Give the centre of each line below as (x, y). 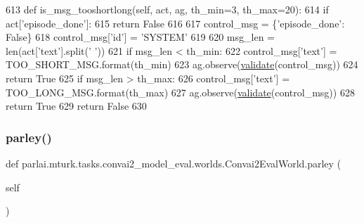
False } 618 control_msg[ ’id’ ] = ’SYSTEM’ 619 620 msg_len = (140, 37)
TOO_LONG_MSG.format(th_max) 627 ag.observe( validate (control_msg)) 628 (180, 92)
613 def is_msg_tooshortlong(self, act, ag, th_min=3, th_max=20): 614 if (167, 9)
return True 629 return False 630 (76, 106)
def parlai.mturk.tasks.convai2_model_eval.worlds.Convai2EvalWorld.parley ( (174, 163)
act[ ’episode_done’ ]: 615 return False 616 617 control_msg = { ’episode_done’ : (175, 23)
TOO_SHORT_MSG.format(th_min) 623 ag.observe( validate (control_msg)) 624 (182, 64)
